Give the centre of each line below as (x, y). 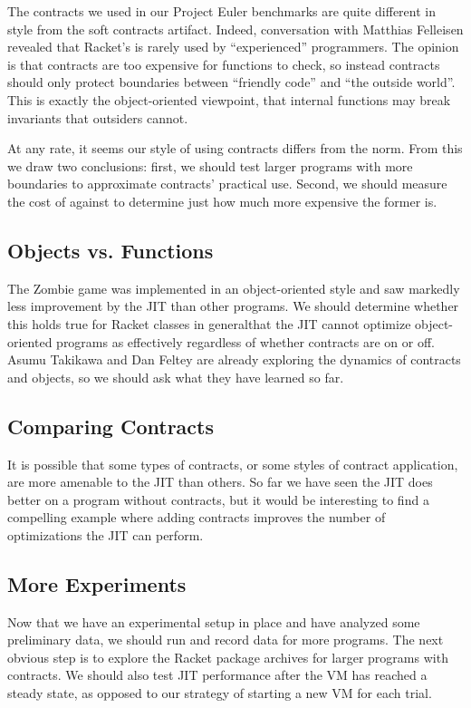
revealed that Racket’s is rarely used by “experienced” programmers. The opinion (233, 47)
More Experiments (97, 583)
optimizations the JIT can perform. (106, 534)
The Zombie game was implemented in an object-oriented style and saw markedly (234, 288)
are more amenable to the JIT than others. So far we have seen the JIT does (220, 482)
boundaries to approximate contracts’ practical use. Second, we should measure (227, 184)
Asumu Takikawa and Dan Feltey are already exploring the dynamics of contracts (234, 359)
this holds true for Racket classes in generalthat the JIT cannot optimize (209, 323)
